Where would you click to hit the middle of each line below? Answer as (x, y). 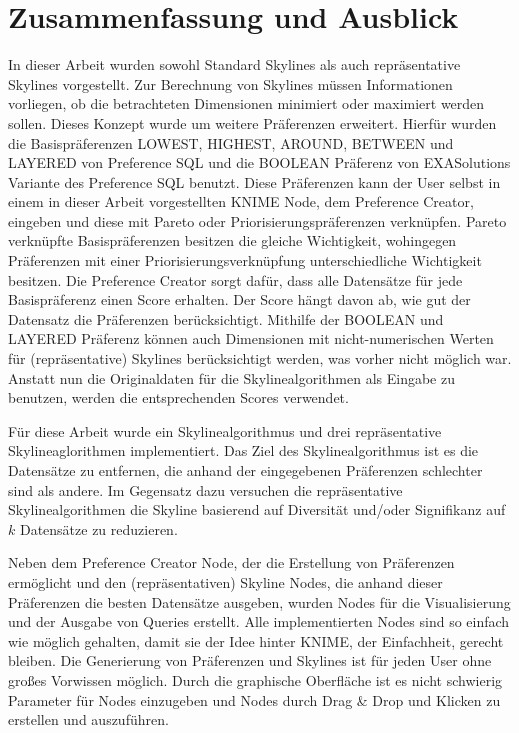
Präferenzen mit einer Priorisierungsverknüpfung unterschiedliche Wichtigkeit (245, 260)
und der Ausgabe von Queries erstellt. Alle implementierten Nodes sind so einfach (259, 621)
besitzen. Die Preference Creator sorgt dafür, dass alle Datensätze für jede (235, 279)
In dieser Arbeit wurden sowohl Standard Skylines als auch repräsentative (234, 64)
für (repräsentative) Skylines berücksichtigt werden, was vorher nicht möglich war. (260, 358)
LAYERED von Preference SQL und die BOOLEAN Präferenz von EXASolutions (259, 162)
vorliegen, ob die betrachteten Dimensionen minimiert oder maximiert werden (246, 103)
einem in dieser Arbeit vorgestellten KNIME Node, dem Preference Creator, (241, 201)
